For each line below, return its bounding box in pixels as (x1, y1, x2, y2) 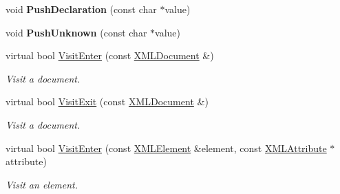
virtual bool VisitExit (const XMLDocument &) (6, 94, 209, 109)
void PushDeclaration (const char (6, 2, 157, 16)
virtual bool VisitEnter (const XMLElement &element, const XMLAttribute (6, 140, 327, 155)
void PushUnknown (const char (6, 25, 147, 39)
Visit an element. (6, 177, 78, 191)
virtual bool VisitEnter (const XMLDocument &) (6, 48, 214, 63)
